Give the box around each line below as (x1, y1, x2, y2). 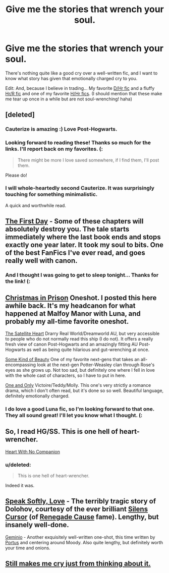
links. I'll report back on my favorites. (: (5, 145, 103, 152)
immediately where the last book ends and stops (5, 233, 161, 242)
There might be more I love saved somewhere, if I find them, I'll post (17, 157, 159, 163)
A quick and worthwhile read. (5, 202, 67, 208)
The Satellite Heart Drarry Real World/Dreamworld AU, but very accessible (5, 330, 160, 336)
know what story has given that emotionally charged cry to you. (5, 75, 138, 81)
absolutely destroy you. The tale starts (5, 225, 130, 234)
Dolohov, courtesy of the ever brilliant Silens (5, 505, 148, 513)
